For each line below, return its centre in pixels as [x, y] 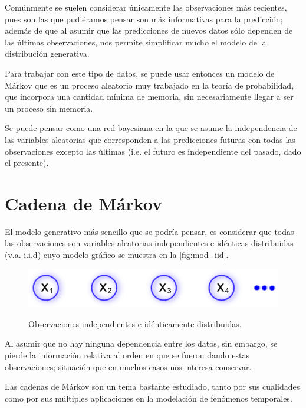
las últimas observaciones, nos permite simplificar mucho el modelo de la [136, 42]
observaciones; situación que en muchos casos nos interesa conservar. [128, 366]
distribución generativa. [47, 53]
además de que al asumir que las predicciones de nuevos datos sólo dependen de [149, 30]
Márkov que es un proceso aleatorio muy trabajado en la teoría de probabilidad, [149, 85]
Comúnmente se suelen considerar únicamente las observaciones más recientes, [146, 7]
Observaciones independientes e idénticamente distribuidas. [135, 323]
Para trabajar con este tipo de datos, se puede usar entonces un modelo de [140, 73]
